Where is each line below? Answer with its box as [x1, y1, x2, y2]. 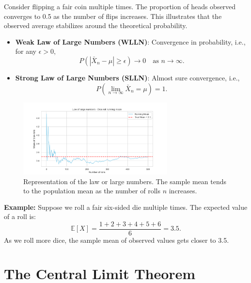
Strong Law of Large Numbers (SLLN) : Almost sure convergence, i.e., [15, 72, 240, 82]
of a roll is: [4, 211, 36, 221]
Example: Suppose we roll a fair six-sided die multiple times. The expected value [4, 202, 248, 212]
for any [15, 46, 37, 56]
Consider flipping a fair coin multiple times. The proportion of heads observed [4, 1, 236, 11]
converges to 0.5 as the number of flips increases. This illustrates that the [4, 11, 222, 21]
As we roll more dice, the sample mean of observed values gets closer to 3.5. [4, 235, 229, 245]
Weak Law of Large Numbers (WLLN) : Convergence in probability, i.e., [15, 36, 246, 47]
